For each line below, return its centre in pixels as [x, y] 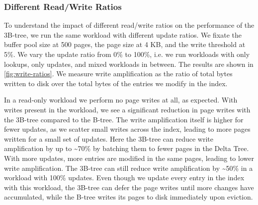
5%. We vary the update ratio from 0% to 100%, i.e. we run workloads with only [127, 54]
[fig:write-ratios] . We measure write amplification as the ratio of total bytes [118, 74]
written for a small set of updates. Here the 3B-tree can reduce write [109, 138]
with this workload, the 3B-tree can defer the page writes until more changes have [129, 187]
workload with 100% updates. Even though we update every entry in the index [124, 178]
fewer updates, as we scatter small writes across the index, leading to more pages [127, 129]
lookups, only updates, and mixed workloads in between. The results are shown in [129, 64]
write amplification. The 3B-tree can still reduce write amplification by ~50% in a [129, 168]
